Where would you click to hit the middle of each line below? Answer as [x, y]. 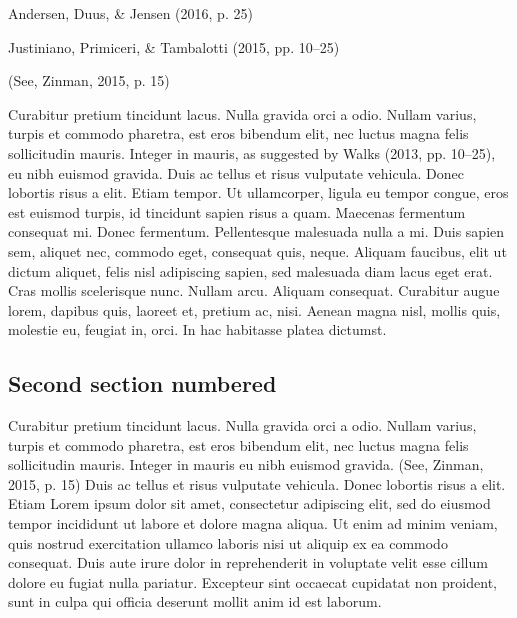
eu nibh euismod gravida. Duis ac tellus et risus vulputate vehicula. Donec [236, 172]
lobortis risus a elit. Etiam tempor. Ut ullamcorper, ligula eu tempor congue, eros [258, 192]
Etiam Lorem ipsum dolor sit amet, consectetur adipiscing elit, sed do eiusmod [249, 503]
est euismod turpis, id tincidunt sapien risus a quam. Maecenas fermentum [237, 211]
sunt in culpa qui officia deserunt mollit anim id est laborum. [195, 601]
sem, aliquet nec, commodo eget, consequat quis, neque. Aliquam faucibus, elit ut [257, 250]
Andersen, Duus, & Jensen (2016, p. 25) [130, 13]
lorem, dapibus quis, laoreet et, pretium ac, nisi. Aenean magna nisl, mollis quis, [254, 309]
